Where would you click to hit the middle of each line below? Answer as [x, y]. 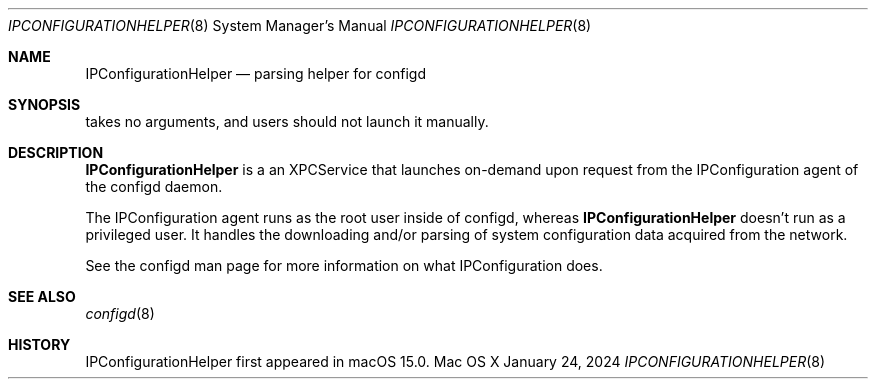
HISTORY [39, 344]
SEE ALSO [42, 296]
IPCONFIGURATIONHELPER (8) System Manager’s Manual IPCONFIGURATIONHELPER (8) [300, 25]
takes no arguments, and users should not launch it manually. [287, 121]
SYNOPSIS [44, 104]
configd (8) [120, 313]
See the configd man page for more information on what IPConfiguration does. [344, 265]
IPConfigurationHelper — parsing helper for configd [255, 73]
